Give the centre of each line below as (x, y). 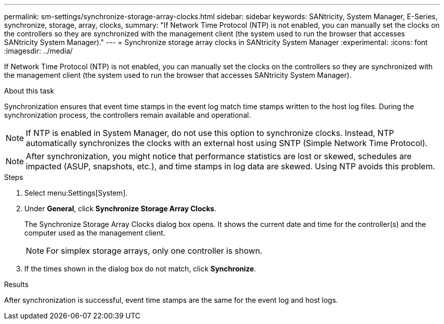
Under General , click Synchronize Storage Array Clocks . (120, 209)
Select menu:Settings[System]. (76, 193)
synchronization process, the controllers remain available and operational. (127, 115)
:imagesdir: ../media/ (39, 51)
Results (16, 284)
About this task (29, 91)
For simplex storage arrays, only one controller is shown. (154, 251)
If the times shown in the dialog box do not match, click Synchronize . (140, 269)
